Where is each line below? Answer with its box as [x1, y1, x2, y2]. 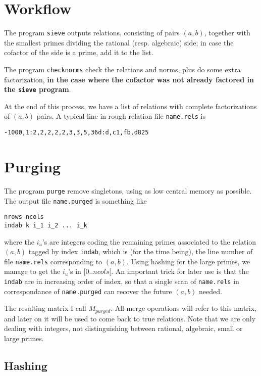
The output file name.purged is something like [4, 195, 147, 206]
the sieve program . [4, 84, 71, 95]
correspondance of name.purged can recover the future [4, 286, 172, 296]
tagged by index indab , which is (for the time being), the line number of [28, 246, 253, 257]
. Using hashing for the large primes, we [126, 256, 250, 266]
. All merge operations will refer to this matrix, [111, 303, 256, 313]
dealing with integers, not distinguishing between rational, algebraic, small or [4, 323, 243, 334]
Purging [4, 156, 61, 176]
